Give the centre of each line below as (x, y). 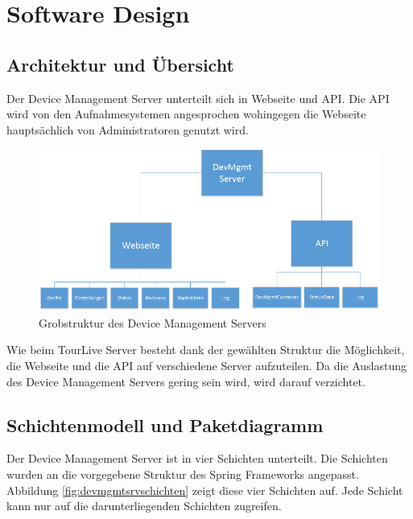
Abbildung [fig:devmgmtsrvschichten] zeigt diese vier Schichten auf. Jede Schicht (205, 490)
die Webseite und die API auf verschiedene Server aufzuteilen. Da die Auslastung (207, 366)
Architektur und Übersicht (120, 64)
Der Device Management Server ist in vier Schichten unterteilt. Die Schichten (197, 458)
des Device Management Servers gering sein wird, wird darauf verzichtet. (186, 381)
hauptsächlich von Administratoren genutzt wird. (128, 129)
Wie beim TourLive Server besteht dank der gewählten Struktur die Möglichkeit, (206, 350)
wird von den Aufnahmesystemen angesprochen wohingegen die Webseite (186, 114)
